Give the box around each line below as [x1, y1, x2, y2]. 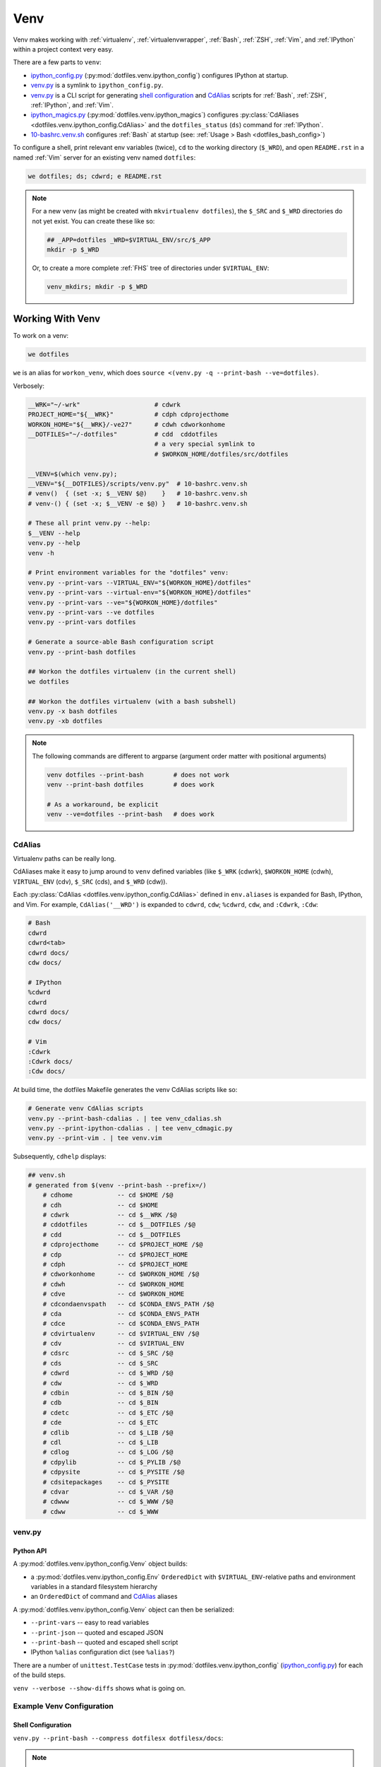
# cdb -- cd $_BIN [42, 1399, 159, 1407]
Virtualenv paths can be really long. [13, 854, 116, 862]
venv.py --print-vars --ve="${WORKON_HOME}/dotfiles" [28, 598, 218, 606]
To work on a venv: [13, 331, 69, 340]
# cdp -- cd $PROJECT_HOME [42, 1250, 188, 1258]
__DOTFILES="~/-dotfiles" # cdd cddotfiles [28, 430, 218, 438]
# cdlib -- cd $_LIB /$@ [42, 1428, 174, 1436]
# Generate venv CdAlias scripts [28, 1105, 144, 1113]
